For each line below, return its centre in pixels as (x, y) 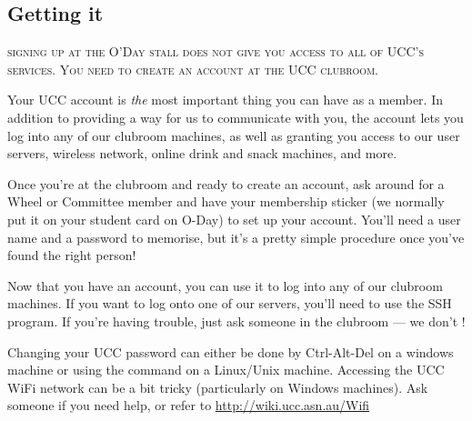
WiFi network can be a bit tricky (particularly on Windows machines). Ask (218, 387)
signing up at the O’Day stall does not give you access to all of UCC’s (216, 51)
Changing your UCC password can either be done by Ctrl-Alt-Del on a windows (231, 351)
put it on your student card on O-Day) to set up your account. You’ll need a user (234, 219)
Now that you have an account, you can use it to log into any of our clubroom (225, 285)
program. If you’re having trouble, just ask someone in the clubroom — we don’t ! (236, 321)
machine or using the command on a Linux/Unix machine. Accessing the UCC (226, 370)
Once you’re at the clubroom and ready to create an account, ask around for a (226, 183)
